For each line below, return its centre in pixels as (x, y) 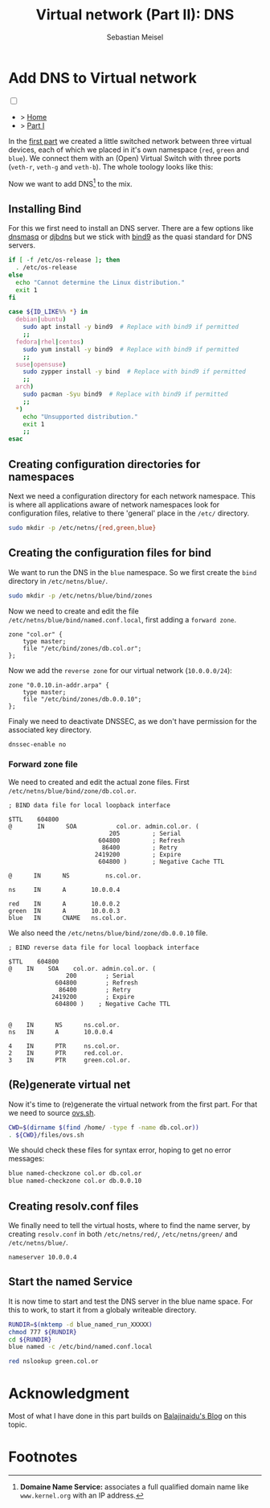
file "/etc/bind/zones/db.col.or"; (82, 648)
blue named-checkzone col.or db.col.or (75, 1173)
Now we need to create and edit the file (74, 611)
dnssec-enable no (37, 744)
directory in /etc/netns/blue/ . (58, 581)
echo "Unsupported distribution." (80, 417)
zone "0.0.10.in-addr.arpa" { (59, 685)
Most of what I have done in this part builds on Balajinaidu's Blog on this (127, 1416)
